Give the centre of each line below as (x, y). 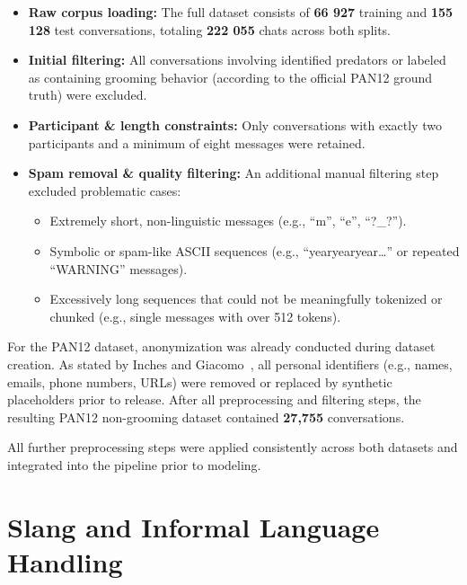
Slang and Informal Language (194, 526)
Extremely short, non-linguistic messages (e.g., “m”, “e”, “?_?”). (228, 221)
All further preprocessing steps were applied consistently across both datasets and (233, 447)
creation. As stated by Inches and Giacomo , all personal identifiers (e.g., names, (230, 363)
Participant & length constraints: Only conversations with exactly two (235, 124)
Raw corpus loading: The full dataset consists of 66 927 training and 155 (241, 12)
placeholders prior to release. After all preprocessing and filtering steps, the (214, 399)
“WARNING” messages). (119, 268)
